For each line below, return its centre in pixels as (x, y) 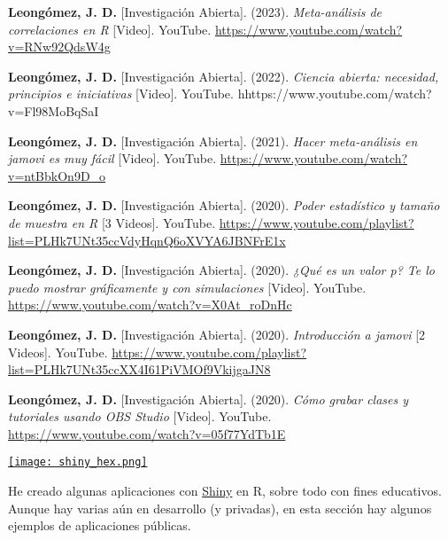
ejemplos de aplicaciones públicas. (100, 525)
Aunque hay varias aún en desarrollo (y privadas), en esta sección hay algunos (220, 508)
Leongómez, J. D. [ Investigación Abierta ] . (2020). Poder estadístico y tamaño (224, 205)
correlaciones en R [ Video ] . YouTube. (110, 29)
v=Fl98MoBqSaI (54, 110)
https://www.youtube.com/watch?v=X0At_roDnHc (150, 305)
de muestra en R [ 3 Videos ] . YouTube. (112, 222)
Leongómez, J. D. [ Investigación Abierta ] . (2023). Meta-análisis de (195, 12)
